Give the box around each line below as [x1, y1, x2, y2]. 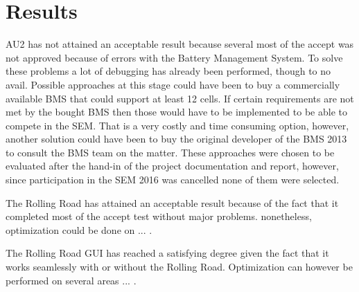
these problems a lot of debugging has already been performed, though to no [6, 64, 331, 78]
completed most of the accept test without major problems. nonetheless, [6, 209, 312, 223]
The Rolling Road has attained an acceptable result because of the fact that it [6, 195, 339, 210]
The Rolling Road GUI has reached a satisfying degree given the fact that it [6, 246, 329, 260]
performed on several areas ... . [6, 273, 137, 287]
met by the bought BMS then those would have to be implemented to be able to [6, 104, 347, 119]
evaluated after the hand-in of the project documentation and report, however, [6, 158, 339, 173]
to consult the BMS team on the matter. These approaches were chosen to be [6, 145, 335, 159]
